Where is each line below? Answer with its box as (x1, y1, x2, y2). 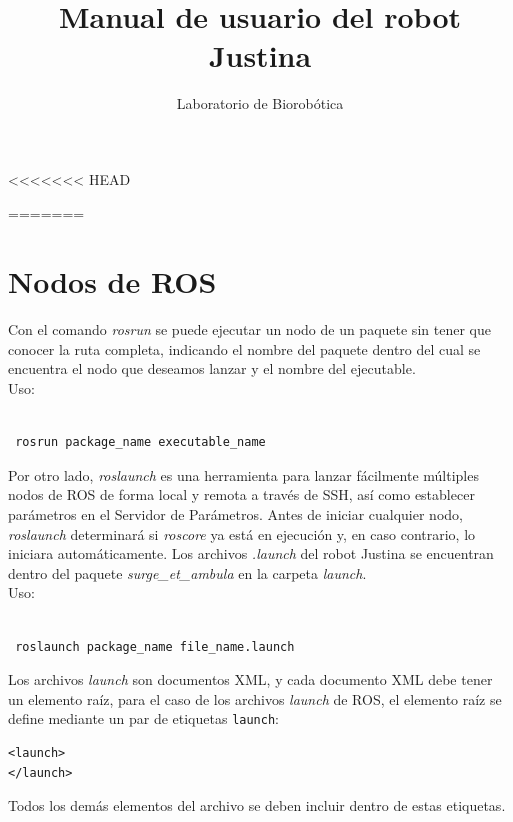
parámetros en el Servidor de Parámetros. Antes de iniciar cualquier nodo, (8, 503, 463, 524)
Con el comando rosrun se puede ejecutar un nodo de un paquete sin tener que (8, 319, 491, 340)
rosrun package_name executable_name (15, 435, 266, 450)
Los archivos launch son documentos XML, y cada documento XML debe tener (8, 669, 493, 690)
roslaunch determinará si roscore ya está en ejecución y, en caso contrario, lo (8, 523, 476, 544)
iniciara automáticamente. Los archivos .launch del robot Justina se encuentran (8, 543, 494, 564)
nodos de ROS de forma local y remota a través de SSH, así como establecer (8, 484, 475, 505)
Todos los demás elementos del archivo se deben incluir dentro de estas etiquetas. (8, 795, 506, 816)
